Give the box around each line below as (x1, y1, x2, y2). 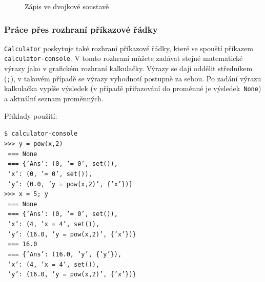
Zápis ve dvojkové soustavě (25, 1, 109, 11)
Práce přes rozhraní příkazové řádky (4, 23, 158, 35)
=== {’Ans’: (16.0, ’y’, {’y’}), (8, 251, 122, 258)
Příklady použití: (4, 110, 57, 121)
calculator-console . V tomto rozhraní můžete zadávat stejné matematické (4, 53, 243, 63)
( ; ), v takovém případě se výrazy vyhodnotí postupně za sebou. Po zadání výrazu (4, 73, 261, 83)
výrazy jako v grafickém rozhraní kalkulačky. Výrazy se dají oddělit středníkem (4, 63, 253, 74)
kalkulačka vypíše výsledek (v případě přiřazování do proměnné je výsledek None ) (4, 83, 261, 94)
